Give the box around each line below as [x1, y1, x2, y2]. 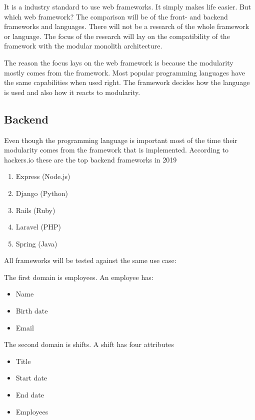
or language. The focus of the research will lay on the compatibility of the [4, 30, 230, 41]
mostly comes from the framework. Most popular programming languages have [4, 67, 245, 77]
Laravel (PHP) [15, 221, 61, 232]
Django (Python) [15, 187, 68, 198]
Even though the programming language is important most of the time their [4, 134, 237, 145]
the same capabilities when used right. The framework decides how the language [4, 77, 250, 87]
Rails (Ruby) [15, 204, 55, 215]
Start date [15, 372, 47, 383]
